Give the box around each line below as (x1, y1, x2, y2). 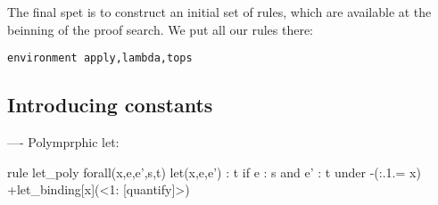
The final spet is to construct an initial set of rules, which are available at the (7, 3, 432, 20)
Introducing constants (7, 91, 213, 119)
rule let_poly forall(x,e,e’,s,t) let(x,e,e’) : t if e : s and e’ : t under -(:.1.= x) (7, 162, 421, 181)
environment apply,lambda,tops (7, 52, 193, 65)
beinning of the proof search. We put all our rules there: (7, 20, 313, 38)
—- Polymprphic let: (7, 133, 120, 152)
